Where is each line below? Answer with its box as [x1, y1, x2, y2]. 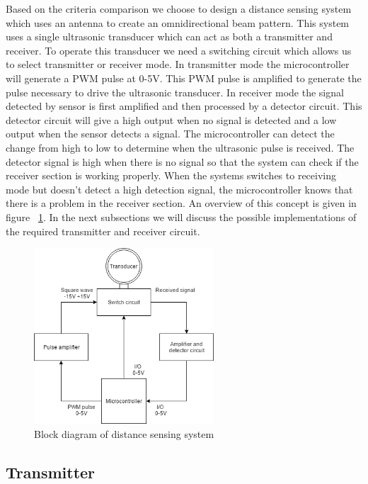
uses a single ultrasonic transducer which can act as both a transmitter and [6, 29, 333, 44]
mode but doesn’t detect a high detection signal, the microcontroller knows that [6, 181, 353, 196]
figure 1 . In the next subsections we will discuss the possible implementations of [6, 209, 357, 224]
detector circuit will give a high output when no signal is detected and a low [6, 112, 337, 127]
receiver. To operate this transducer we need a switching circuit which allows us [6, 43, 352, 57]
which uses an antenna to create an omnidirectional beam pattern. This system [6, 15, 350, 30]
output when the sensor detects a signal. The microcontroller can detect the [6, 126, 335, 141]
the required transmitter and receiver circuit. [6, 223, 200, 238]
